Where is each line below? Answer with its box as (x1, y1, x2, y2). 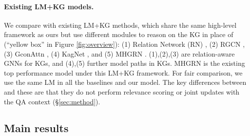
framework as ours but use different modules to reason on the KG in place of (4, 29, 233, 39)
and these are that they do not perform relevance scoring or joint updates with (4, 86, 240, 97)
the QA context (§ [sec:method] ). (4, 96, 100, 106)
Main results (4, 120, 69, 135)
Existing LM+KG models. (4, 1, 94, 11)
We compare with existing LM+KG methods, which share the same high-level (4, 19, 237, 30)
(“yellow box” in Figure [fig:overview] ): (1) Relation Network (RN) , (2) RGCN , (4, 39, 245, 49)
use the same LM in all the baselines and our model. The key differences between (4, 77, 247, 87)
